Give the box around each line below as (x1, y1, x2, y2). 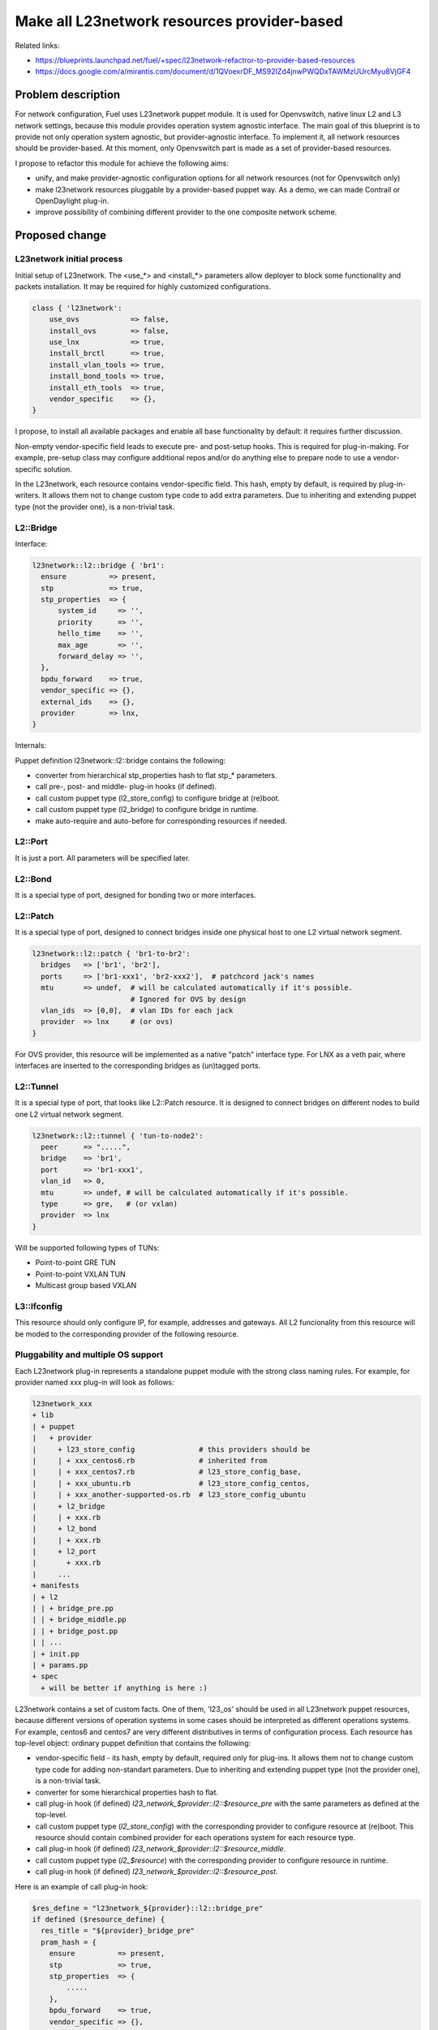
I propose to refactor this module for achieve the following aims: (15, 158, 229, 168)
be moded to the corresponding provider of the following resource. (15, 1328, 239, 1339)
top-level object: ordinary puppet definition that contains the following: (15, 1738, 251, 1747)
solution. (43, 464, 73, 474)
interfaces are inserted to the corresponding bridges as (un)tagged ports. (15, 1060, 261, 1071)
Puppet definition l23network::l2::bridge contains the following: (15, 755, 226, 765)
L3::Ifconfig (15, 1300, 62, 1311)
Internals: (15, 741, 47, 750)
